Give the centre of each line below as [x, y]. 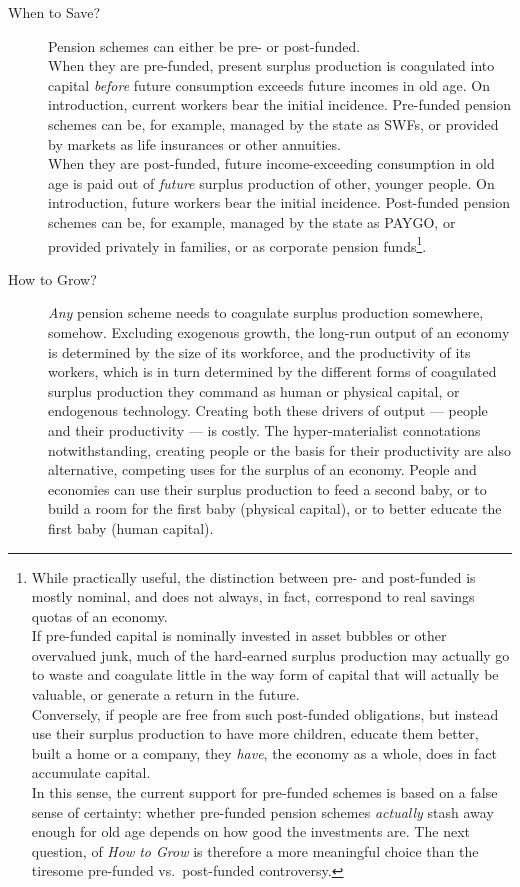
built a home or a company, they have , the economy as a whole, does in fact [264, 752]
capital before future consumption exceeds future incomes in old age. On [269, 84]
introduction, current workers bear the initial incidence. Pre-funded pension [280, 104]
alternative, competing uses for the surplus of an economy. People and [262, 469]
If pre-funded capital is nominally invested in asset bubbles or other [239, 635]
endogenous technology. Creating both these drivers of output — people [268, 410]
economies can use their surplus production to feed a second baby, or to [267, 488]
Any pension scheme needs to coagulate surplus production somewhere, [266, 312]
